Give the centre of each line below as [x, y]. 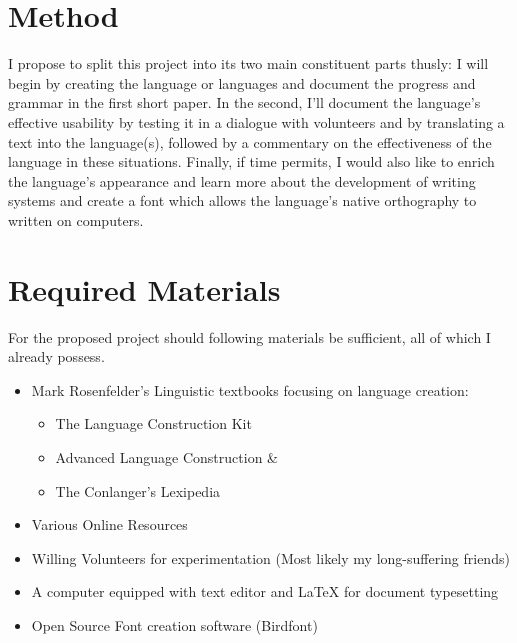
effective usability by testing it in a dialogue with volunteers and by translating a [256, 121]
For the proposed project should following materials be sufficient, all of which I [249, 336]
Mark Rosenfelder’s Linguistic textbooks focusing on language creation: [250, 389]
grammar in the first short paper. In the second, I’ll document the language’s [244, 102]
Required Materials [144, 288]
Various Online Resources [109, 524]
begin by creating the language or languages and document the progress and [242, 82]
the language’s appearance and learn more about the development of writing [242, 180]
